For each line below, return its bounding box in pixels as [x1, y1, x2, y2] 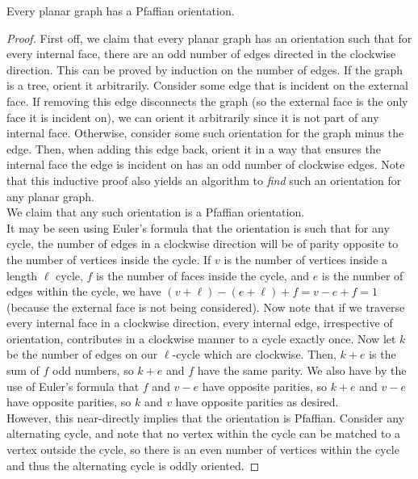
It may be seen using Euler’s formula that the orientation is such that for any [6, 219, 390, 236]
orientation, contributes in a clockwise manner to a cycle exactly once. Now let [6, 330, 396, 347]
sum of [6, 362, 40, 379]
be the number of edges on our [6, 346, 158, 363]
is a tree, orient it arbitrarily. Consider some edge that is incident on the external [6, 77, 408, 94]
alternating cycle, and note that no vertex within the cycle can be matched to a [6, 425, 401, 442]
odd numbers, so [52, 362, 134, 379]
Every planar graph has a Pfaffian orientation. [6, 2, 235, 19]
